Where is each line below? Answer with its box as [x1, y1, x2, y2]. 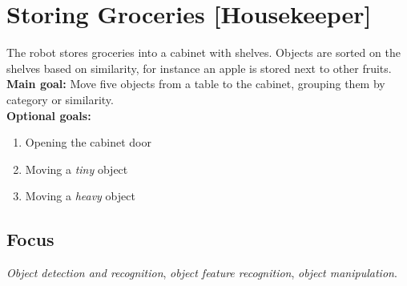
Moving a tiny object [25, 160, 128, 177]
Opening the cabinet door [25, 134, 151, 151]
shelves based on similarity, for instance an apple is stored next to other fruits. [6, 59, 392, 76]
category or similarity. [6, 91, 114, 107]
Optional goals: [6, 107, 91, 123]
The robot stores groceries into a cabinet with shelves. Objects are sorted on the [6, 44, 401, 61]
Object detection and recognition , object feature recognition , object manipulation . [6, 264, 397, 281]
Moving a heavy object [25, 187, 135, 204]
